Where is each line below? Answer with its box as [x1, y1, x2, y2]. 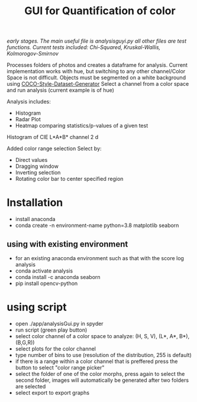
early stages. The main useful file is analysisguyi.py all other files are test [7, 37, 187, 45]
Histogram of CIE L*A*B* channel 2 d [7, 134, 99, 141]
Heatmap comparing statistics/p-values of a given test [15, 122, 148, 129]
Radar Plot [15, 116, 41, 123]
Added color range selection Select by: [7, 145, 102, 152]
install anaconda [15, 216, 56, 223]
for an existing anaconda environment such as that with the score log [15, 254, 184, 261]
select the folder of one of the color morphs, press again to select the [15, 370, 185, 377]
